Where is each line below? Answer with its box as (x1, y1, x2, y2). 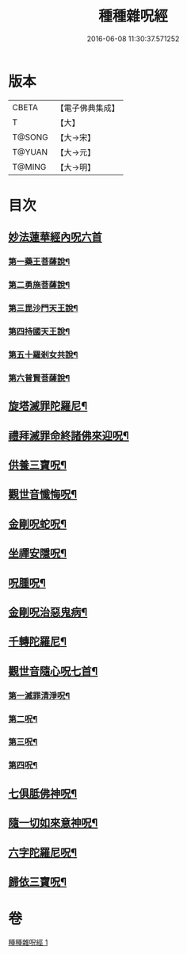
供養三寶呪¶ (8, 458, 67, 472)
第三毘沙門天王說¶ (8, 303, 78, 314)
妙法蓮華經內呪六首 (8, 231, 102, 244)
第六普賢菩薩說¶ (8, 372, 71, 383)
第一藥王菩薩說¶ (8, 256, 71, 267)
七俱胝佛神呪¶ (8, 787, 78, 800)
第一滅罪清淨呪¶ (8, 690, 71, 701)
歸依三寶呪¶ (8, 875, 67, 888)
